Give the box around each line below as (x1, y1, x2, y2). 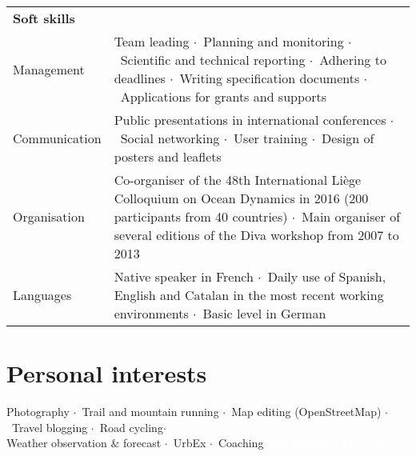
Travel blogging (11, 418, 88, 435)
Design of (322, 129, 374, 147)
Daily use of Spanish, (267, 267, 386, 286)
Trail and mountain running (82, 403, 219, 420)
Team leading (114, 32, 190, 50)
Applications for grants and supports (120, 87, 327, 106)
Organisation (13, 207, 85, 226)
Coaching (218, 434, 264, 451)
